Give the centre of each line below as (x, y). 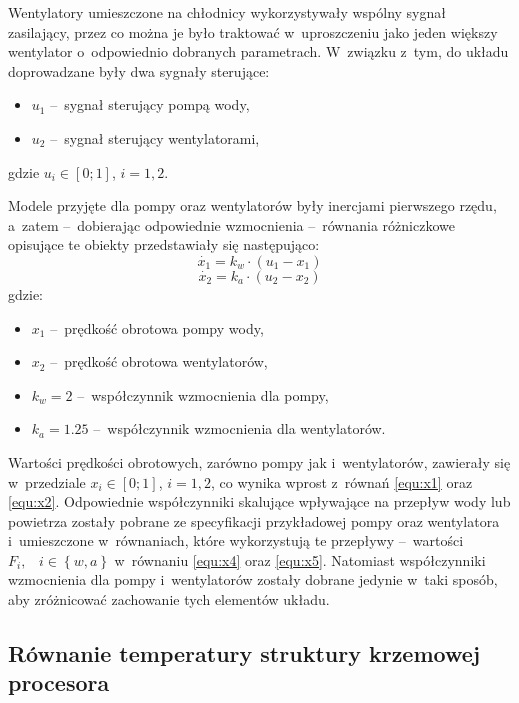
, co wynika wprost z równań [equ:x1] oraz (341, 481)
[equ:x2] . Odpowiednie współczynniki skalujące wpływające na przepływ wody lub (259, 501)
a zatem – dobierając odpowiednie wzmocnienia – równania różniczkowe (231, 224)
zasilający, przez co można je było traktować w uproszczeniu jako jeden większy (253, 31)
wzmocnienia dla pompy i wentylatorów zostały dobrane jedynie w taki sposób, (253, 579)
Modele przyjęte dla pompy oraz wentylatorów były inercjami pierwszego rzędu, (252, 205)
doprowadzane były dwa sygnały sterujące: (139, 70)
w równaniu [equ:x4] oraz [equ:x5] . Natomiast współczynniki (300, 559)
